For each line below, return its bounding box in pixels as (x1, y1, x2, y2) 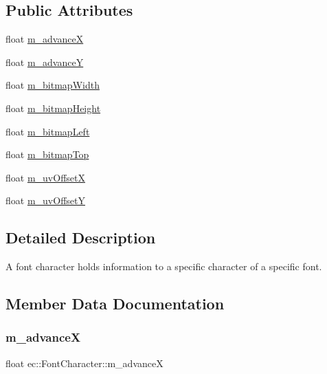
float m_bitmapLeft (5, 124, 90, 138)
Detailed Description (5, 227, 156, 248)
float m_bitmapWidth (5, 78, 100, 92)
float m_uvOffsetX (5, 170, 85, 184)
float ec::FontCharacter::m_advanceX (5, 355, 163, 370)
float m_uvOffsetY (5, 193, 85, 208)
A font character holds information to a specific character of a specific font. (5, 259, 322, 274)
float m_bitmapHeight (5, 100, 101, 115)
